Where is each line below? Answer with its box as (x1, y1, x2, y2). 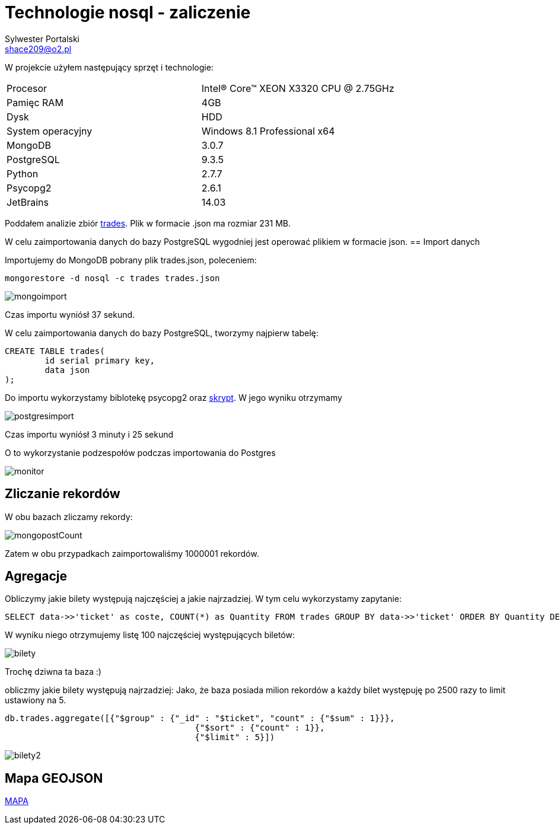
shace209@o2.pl (5, 43, 72, 54)
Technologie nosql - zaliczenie (5, 2, 251, 23)
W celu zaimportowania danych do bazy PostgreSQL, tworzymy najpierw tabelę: (5, 327, 319, 338)
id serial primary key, (44, 355, 155, 365)
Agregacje (5, 569, 68, 584)
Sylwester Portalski (5, 33, 79, 44)
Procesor (7, 82, 47, 94)
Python (7, 167, 39, 180)
